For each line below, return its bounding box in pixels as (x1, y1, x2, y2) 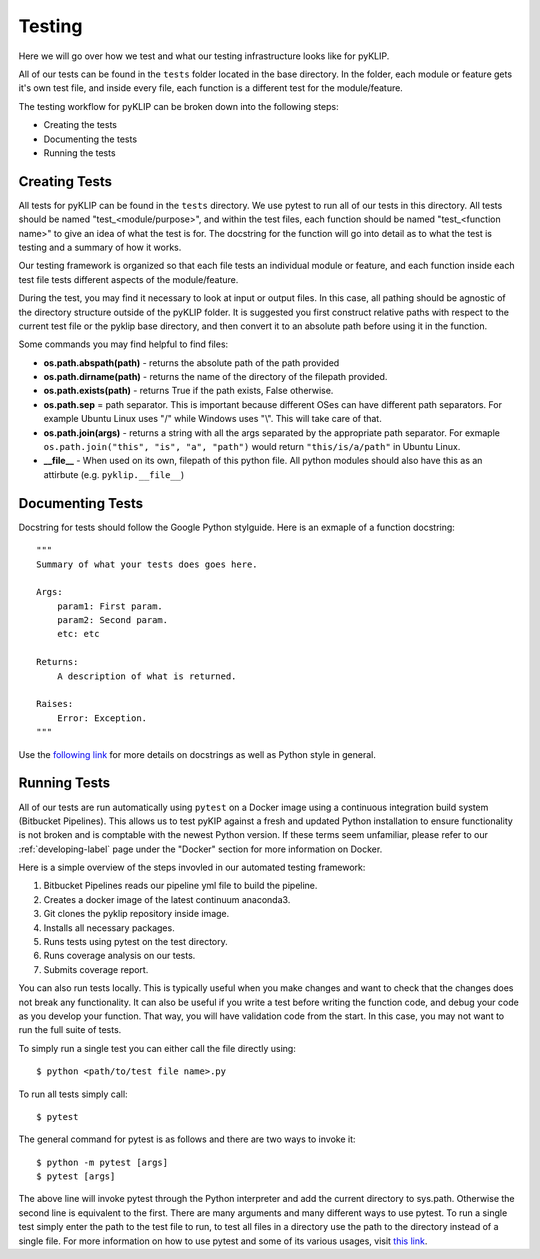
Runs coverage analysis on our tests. (43, 950, 196, 962)
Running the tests (43, 146, 116, 159)
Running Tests (18, 775, 110, 792)
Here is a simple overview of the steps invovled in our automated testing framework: (18, 861, 366, 874)
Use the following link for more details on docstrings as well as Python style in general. (18, 748, 377, 760)
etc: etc (56, 628, 100, 640)
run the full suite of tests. (18, 1024, 122, 1036)
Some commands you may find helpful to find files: (18, 338, 229, 350)
